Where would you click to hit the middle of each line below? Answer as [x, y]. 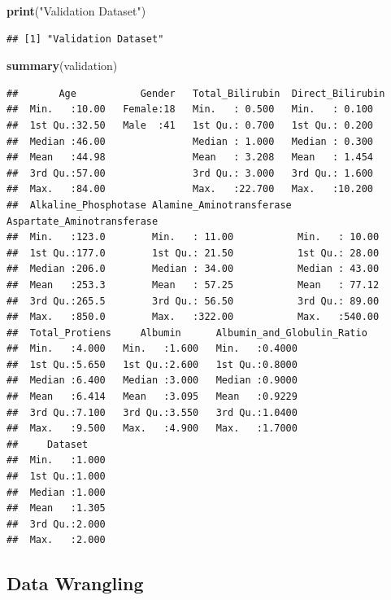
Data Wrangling [75, 583]
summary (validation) [62, 66]
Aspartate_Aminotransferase [83, 221]
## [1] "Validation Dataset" [85, 39]
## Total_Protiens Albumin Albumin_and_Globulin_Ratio [187, 333]
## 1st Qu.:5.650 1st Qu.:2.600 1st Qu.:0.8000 [152, 364]
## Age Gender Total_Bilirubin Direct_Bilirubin [196, 93]
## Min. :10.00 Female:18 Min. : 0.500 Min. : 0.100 [190, 109]
